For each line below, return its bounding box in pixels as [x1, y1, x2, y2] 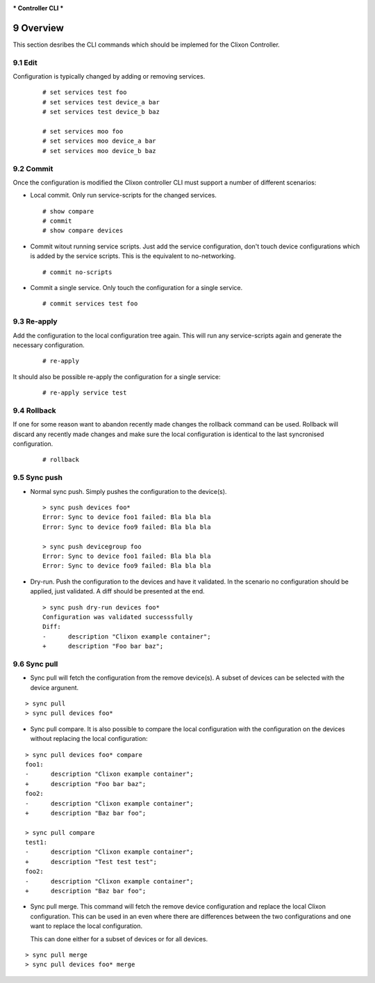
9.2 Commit [12, 163, 53, 173]
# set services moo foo [42, 127, 124, 135]
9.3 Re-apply [12, 317, 58, 326]
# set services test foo [42, 88, 127, 97]
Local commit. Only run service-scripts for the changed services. [30, 191, 217, 200]
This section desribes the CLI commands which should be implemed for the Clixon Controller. [12, 40, 281, 49]
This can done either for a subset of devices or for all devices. [30, 934, 208, 943]
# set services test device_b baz [42, 108, 160, 116]
